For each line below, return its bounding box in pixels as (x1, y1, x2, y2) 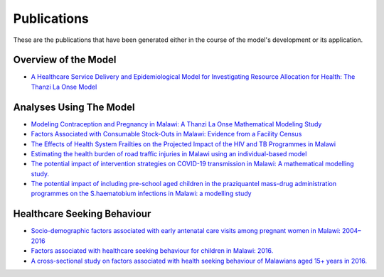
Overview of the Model (13, 54, 117, 66)
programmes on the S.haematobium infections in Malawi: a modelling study (31, 189, 252, 198)
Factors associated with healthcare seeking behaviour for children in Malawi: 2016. (31, 246, 274, 255)
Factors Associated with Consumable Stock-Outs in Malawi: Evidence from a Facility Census (31, 130, 302, 138)
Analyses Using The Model (13, 101, 135, 113)
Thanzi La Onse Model (31, 82, 97, 91)
